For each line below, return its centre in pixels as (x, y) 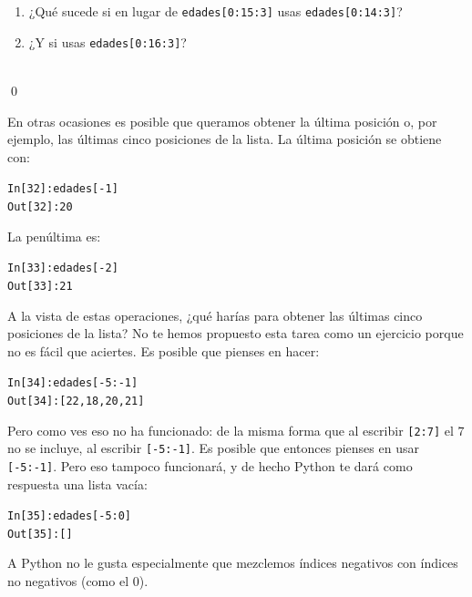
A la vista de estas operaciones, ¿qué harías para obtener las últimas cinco (215, 315)
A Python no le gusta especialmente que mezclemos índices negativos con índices (233, 563)
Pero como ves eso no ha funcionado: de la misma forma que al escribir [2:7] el (231, 430)
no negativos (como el (68, 581)
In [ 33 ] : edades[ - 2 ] (63, 268)
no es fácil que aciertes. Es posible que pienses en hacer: (164, 350)
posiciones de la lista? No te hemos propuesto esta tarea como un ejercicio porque (236, 333)
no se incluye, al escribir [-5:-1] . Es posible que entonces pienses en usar (213, 448)
